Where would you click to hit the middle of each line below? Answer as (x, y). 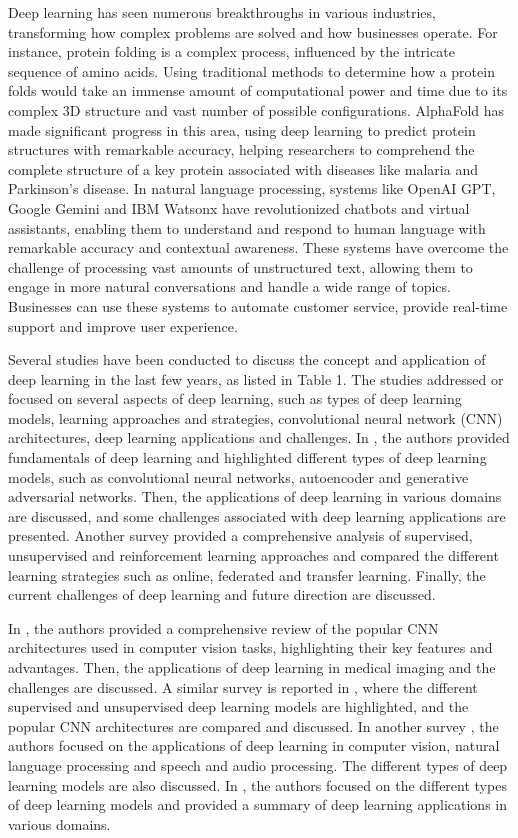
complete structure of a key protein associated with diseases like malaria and (243, 168)
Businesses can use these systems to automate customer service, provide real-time (258, 305)
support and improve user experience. (123, 325)
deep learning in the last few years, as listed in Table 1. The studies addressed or (256, 378)
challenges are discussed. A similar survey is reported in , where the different (243, 686)
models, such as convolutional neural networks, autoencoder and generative (238, 476)
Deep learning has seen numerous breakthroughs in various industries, (222, 12)
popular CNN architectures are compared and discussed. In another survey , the (253, 725)
